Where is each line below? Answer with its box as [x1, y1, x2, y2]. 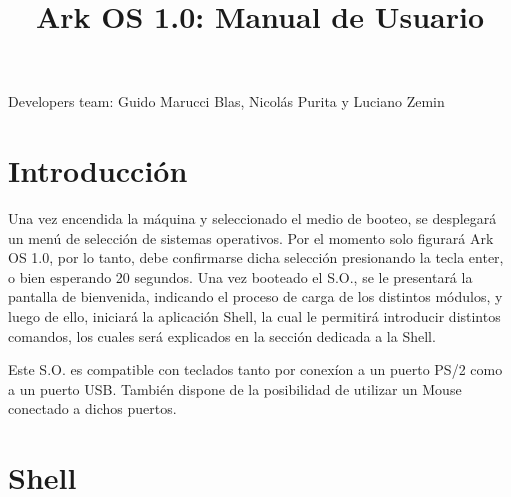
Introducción [8, 150, 188, 191]
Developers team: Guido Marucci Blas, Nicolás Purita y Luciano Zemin [8, 91, 445, 112]
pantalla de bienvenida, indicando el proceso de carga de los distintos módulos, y [8, 286, 503, 307]
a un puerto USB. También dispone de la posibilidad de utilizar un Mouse [8, 378, 462, 399]
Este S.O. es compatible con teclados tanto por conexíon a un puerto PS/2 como [8, 359, 503, 380]
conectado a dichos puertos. [8, 398, 177, 419]
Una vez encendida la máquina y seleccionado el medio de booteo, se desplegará [8, 208, 497, 229]
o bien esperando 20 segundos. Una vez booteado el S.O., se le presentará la [8, 266, 473, 287]
